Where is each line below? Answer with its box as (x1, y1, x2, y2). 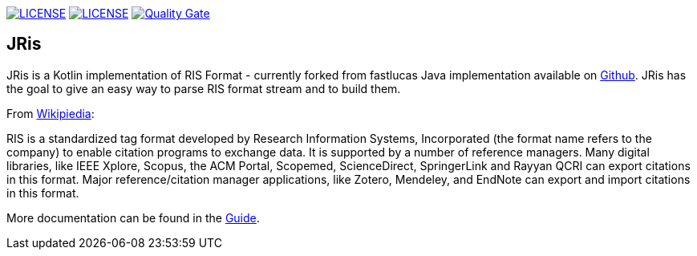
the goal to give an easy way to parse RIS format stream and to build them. (6, 81, 401, 95)
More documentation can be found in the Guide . (6, 210, 260, 225)
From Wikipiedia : (6, 106, 95, 120)
